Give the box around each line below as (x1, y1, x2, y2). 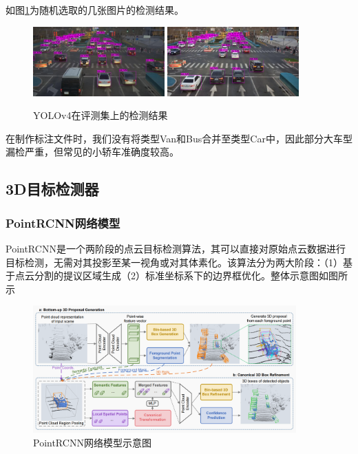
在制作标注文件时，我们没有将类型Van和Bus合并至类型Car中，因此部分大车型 (6, 131, 352, 145)
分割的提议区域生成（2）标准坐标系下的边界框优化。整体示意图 (34, 268, 319, 283)
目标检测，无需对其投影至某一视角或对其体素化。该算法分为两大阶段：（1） (6, 255, 343, 269)
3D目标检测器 (6, 178, 99, 199)
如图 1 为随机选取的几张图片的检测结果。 (6, 3, 184, 17)
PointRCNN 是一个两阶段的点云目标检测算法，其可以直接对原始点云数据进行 (6, 241, 346, 255)
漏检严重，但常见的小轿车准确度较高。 (6, 144, 179, 159)
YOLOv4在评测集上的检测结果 (33, 108, 168, 122)
